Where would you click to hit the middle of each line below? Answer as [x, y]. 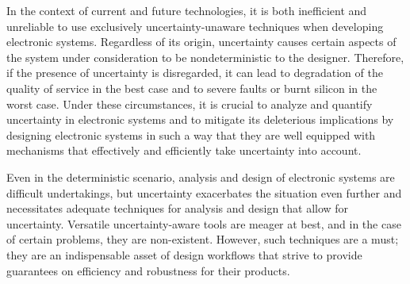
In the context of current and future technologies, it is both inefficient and [187, 10]
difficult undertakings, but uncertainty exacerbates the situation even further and [204, 192]
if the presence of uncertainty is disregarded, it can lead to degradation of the [195, 73]
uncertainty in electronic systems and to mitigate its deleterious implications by [200, 119]
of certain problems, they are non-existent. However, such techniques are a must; [203, 239]
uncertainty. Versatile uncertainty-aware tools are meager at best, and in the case [204, 223]
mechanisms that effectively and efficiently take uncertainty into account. [184, 150]
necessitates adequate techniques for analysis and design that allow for [178, 208]
